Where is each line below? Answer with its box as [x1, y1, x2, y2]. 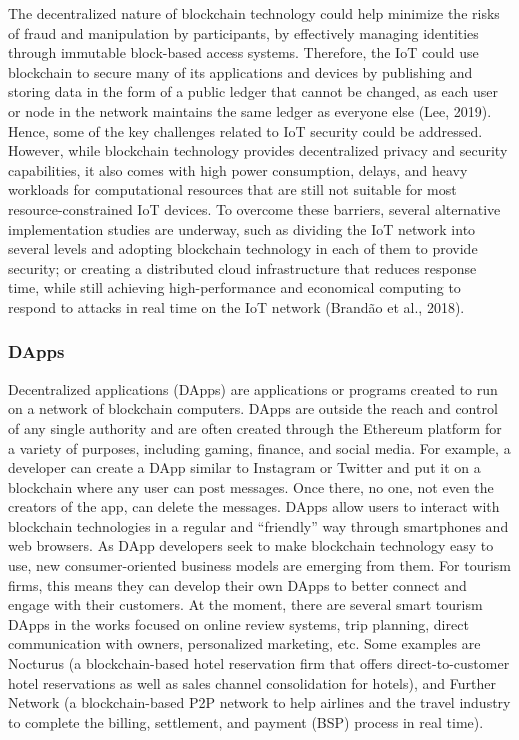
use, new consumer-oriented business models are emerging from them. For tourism [8, 555, 512, 576]
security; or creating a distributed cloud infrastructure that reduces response [8, 257, 477, 278]
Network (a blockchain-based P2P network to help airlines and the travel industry [8, 692, 511, 713]
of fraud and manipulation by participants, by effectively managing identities [8, 22, 479, 43]
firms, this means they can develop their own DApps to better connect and [8, 574, 467, 595]
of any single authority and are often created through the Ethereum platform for [8, 417, 502, 438]
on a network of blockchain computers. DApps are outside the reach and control [8, 398, 498, 419]
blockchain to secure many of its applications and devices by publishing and [8, 61, 473, 82]
